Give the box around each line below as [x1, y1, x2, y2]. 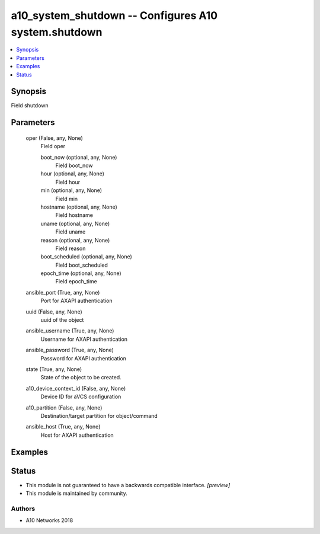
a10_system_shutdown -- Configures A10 [11, 9, 218, 22]
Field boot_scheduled [55, 261, 108, 268]
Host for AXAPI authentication [40, 431, 114, 439]
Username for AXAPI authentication [40, 335, 127, 343]
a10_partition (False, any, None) [25, 404, 103, 411]
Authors [11, 504, 36, 513]
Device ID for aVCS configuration [40, 393, 121, 400]
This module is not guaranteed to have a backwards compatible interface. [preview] [25, 481, 231, 488]
